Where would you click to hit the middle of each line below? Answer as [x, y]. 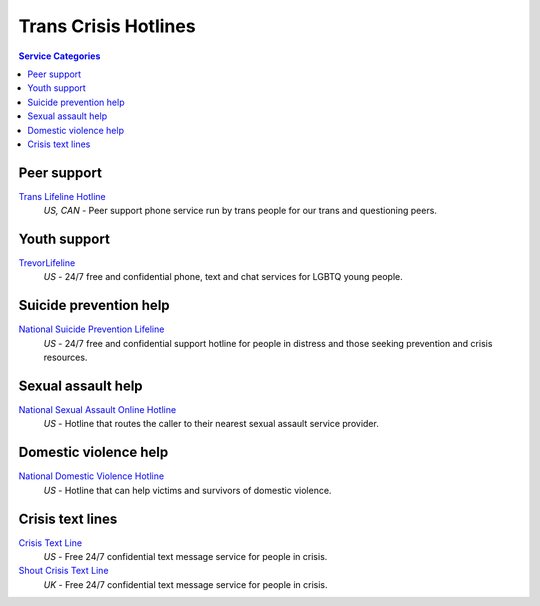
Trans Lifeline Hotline [62, 196]
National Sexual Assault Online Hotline [97, 410]
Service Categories [59, 56]
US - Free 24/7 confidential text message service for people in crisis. [185, 557]
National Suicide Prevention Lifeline [91, 329]
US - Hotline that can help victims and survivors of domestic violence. [187, 490]
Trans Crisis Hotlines [107, 26]
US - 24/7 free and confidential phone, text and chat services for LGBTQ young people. [223, 277]
